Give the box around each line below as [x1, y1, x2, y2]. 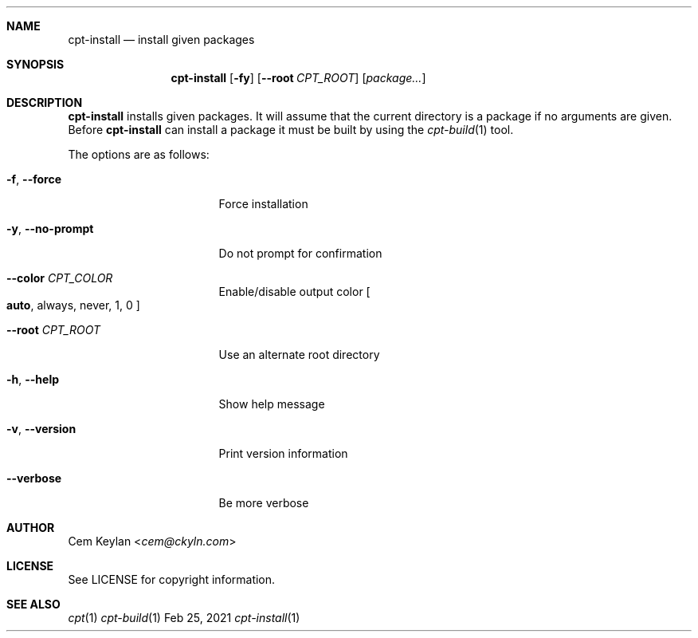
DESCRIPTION [6, 96, 83, 109]
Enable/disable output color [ [218, 285, 371, 298]
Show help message [218, 397, 325, 411]
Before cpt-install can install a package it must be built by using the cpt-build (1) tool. [68, 123, 514, 136]
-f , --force [6, 172, 61, 186]
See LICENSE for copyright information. [68, 573, 276, 586]
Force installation [218, 197, 308, 211]
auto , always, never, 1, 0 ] [6, 298, 140, 312]
